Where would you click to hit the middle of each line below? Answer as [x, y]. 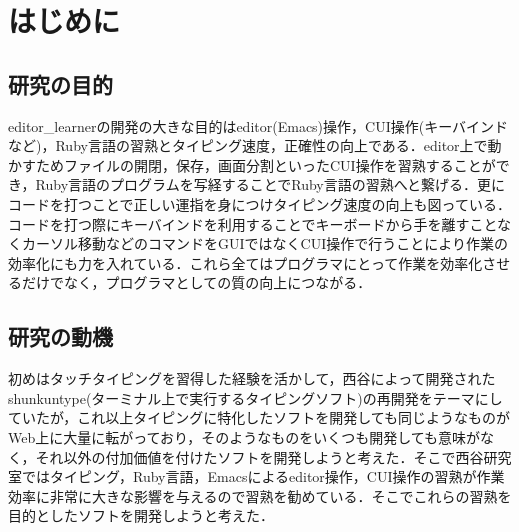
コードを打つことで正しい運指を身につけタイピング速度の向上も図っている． [259, 203]
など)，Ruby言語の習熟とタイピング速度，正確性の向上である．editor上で [248, 145]
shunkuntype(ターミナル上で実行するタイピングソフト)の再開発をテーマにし [255, 397]
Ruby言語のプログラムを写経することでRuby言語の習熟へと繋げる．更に [270, 184]
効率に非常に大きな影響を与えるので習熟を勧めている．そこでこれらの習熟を [260, 495]
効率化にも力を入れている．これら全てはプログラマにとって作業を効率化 [245, 262]
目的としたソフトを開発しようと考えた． [141, 515]
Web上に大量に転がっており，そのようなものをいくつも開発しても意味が [244, 436]
